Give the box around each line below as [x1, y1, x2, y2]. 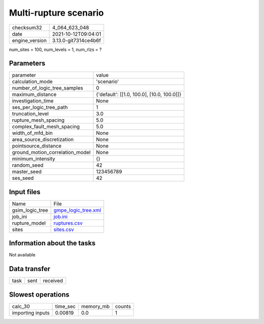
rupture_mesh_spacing [12, 117, 65, 124]
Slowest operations [9, 290, 69, 299]
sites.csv [53, 226, 74, 233]
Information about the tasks [9, 239, 96, 248]
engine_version [12, 37, 47, 44]
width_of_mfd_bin [12, 130, 53, 137]
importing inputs [12, 309, 50, 316]
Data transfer [9, 265, 51, 273]
